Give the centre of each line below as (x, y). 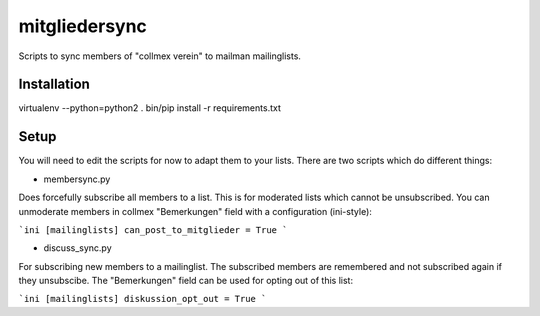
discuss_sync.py (77, 248)
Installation (54, 84)
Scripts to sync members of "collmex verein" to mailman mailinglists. (160, 56)
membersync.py (77, 179)
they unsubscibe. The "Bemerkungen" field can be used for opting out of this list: (186, 281)
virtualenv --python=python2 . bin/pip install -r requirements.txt (150, 108)
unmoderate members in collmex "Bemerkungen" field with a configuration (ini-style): (195, 211)
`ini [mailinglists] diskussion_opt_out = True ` (142, 299)
